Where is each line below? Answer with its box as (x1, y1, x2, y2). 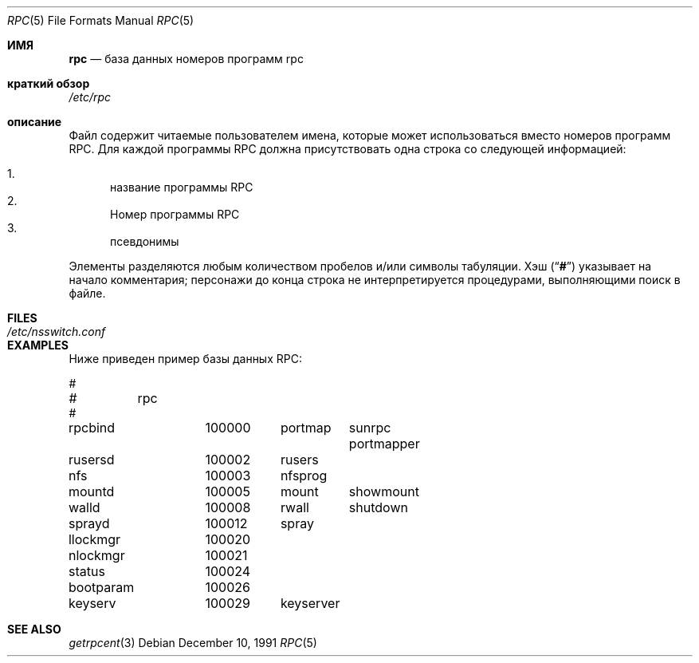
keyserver (280, 595, 340, 611)
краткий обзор (7, 77, 90, 90)
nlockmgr (68, 547, 125, 563)
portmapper (348, 436, 420, 452)
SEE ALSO (7, 622, 61, 636)
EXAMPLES (7, 338, 69, 352)
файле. (69, 286, 106, 300)
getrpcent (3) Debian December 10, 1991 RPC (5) (69, 636, 317, 649)
